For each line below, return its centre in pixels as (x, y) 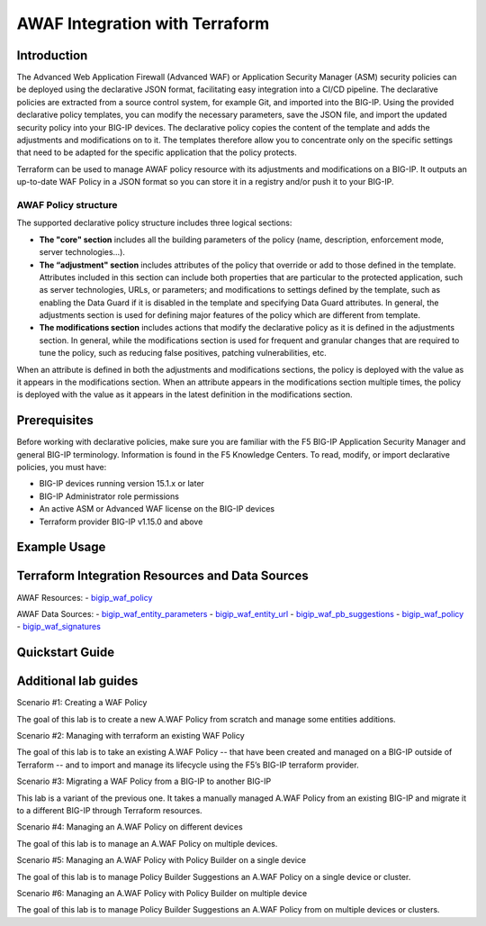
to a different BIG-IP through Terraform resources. (109, 811)
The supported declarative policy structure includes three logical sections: (154, 223)
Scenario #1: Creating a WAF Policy (82, 703)
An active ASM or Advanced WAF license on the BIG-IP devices (157, 509)
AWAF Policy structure (67, 204)
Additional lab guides (77, 681)
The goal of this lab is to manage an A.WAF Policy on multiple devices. (147, 843)
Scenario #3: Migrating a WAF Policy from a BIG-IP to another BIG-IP (144, 781)
